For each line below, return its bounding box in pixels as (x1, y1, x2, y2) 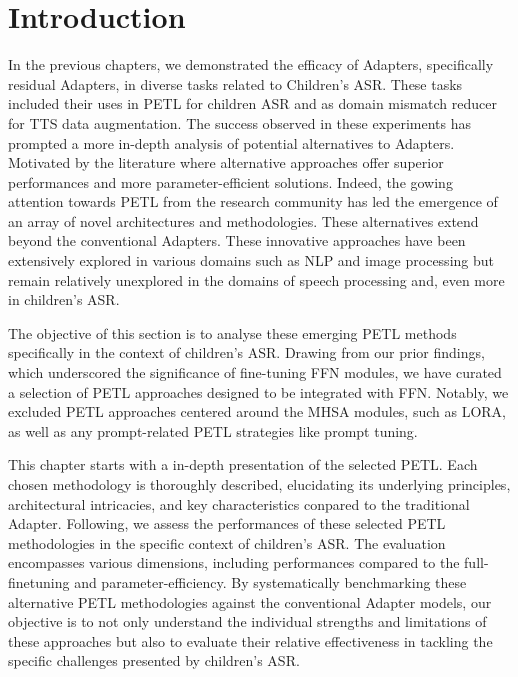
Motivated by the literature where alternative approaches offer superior (8, 152, 444, 173)
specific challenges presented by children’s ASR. (8, 650, 300, 671)
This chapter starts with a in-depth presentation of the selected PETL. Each (8, 454, 478, 475)
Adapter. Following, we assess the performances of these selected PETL (8, 513, 446, 534)
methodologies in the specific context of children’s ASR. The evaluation (8, 532, 446, 553)
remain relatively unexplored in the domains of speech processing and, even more (8, 269, 505, 290)
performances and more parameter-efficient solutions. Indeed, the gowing (8, 171, 453, 192)
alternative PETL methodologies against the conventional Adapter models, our (8, 591, 492, 612)
